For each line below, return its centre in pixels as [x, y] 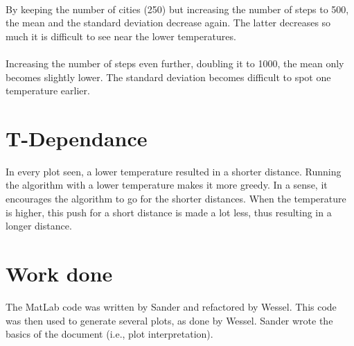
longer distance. [39, 226]
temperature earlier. [48, 90]
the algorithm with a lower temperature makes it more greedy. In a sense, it [167, 185]
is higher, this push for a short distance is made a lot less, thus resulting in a [169, 212]
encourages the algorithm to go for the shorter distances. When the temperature [176, 199]
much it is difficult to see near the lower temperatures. [121, 36]
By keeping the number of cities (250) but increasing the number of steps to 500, [177, 9]
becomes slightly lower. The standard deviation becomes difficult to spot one [168, 77]
